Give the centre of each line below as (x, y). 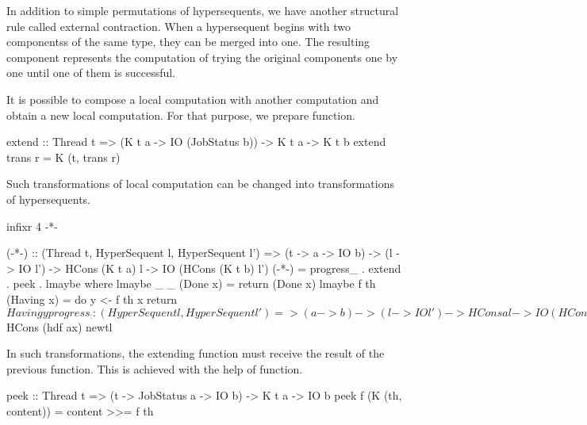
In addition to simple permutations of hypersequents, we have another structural (203, 10)
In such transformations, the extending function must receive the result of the (196, 353)
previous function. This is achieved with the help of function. (155, 368)
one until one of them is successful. (91, 73)
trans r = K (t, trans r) (63, 157)
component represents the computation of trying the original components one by (202, 57)
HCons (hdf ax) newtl (59, 326)
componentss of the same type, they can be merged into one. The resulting (188, 42)
